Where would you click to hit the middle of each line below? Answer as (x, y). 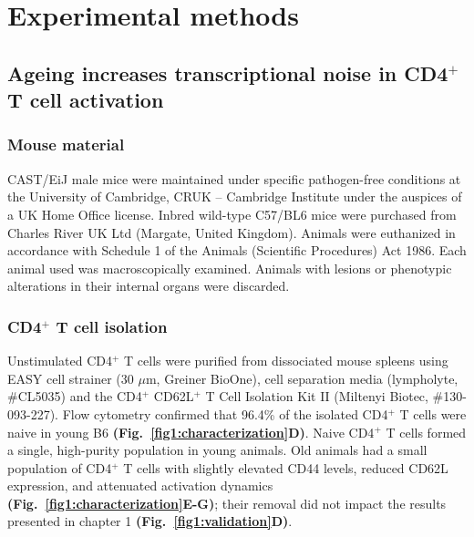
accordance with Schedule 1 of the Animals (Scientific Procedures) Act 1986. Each (237, 250)
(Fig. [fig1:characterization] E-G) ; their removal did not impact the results (227, 503)
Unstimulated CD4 (60, 361)
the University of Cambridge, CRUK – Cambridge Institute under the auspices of (235, 196)
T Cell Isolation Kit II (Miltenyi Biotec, (317, 396)
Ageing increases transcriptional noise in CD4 (228, 72)
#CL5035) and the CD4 (75, 396)
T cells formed (426, 432)
